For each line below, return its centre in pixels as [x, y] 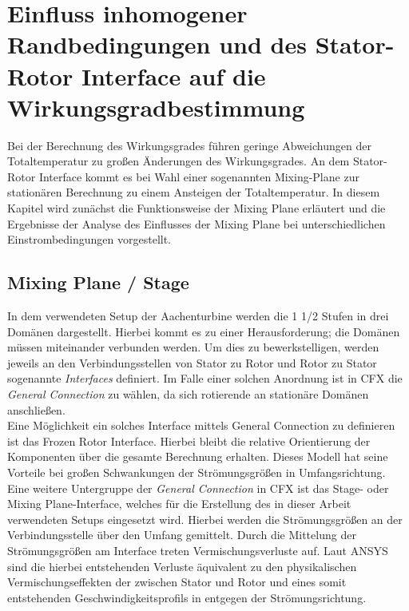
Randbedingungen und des [157, 44]
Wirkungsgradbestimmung [156, 107]
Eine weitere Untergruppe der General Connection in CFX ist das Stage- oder [198, 488]
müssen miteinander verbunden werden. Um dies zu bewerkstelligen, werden [193, 347]
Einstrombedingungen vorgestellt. [89, 239]
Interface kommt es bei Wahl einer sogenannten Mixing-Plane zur [199, 176]
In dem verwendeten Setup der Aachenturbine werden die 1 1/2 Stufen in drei [198, 316]
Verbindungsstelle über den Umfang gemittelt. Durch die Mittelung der [182, 535]
